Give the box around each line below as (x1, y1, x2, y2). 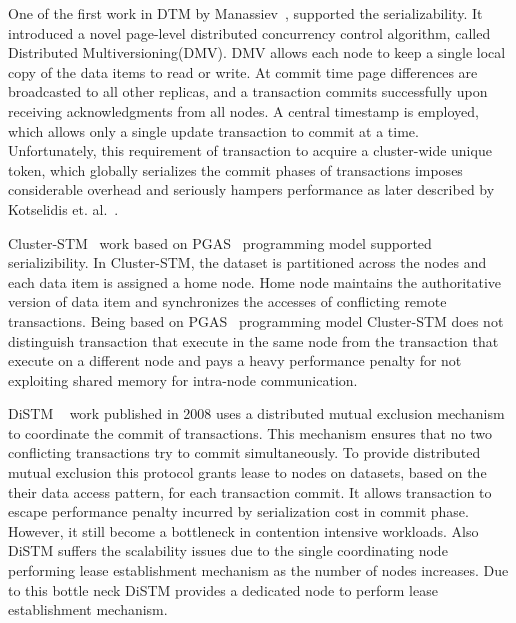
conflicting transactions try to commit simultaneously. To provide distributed (8, 442, 481, 463)
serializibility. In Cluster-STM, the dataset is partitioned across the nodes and (8, 252, 487, 273)
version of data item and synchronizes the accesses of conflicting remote (8, 291, 447, 312)
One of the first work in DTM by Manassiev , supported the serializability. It (8, 3, 483, 23)
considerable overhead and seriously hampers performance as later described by (8, 179, 495, 200)
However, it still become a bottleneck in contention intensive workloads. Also (8, 520, 479, 541)
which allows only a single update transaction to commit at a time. (8, 120, 419, 141)
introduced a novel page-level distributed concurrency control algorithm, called (8, 22, 491, 43)
